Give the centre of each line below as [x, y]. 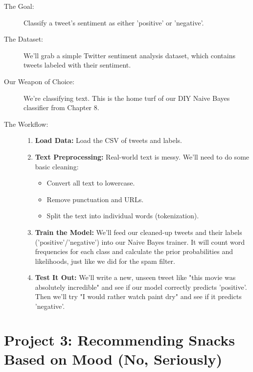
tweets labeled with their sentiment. [77, 65]
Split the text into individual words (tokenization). [123, 216]
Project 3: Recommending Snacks [119, 339]
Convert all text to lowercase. [91, 183]
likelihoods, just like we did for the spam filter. [105, 261]
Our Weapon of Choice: [39, 81]
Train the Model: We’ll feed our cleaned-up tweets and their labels [138, 232]
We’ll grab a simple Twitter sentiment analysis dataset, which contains [129, 55]
